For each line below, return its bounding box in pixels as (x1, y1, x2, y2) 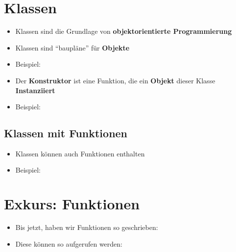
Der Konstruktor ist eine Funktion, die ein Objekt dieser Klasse (15, 75, 215, 85)
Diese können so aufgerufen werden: (15, 238, 122, 249)
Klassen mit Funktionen (4, 126, 128, 141)
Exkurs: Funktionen (4, 194, 140, 214)
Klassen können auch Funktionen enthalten (15, 148, 145, 158)
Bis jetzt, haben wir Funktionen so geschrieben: (15, 222, 158, 232)
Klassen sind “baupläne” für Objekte (15, 42, 130, 52)
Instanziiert (15, 85, 55, 95)
